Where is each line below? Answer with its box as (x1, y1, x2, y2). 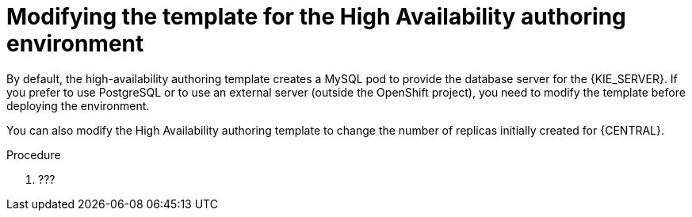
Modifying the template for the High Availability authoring (6, 3, 626, 30)
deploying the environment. (6, 98, 150, 112)
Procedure (6, 147, 61, 162)
